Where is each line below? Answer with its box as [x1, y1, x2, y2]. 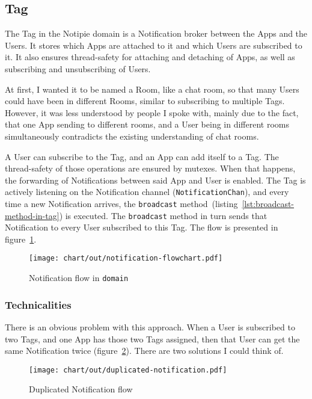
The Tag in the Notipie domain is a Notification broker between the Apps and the [5, 27, 308, 40]
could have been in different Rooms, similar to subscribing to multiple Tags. [5, 94, 285, 107]
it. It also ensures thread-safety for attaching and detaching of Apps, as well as [5, 51, 295, 63]
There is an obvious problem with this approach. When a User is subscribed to [5, 321, 295, 333]
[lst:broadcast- [242, 197, 295, 209]
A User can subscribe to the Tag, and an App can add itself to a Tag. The [5, 150, 279, 162]
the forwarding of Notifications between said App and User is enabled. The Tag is [5, 173, 306, 186]
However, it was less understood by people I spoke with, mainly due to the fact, [5, 106, 299, 119]
